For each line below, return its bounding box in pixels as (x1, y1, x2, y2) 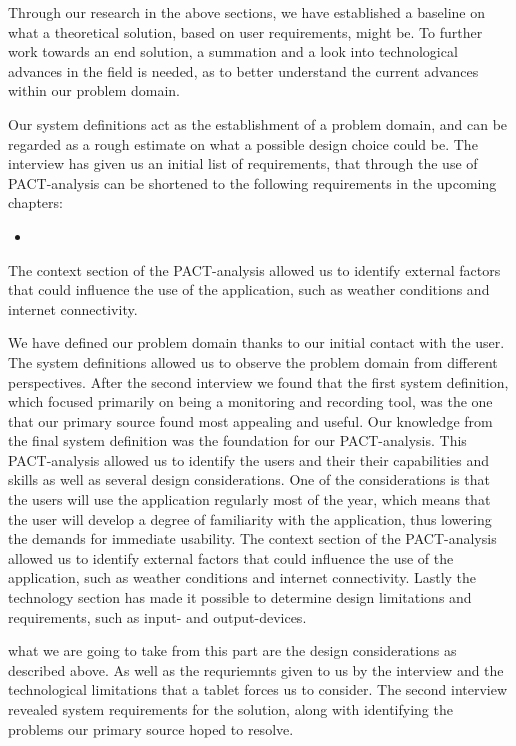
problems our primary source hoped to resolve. (8, 718, 294, 739)
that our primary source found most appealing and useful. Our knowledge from (8, 410, 493, 431)
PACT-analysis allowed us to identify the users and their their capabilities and (8, 449, 490, 470)
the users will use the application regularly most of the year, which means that (8, 489, 491, 510)
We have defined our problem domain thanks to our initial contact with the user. (8, 332, 505, 353)
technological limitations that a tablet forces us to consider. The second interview (8, 679, 508, 700)
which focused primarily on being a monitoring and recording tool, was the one (8, 391, 493, 412)
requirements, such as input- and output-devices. (8, 606, 307, 627)
